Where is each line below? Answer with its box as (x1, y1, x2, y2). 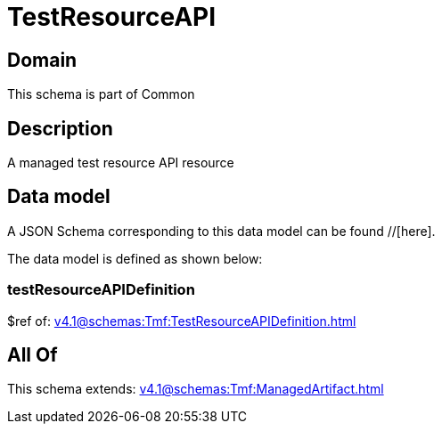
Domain (7, 48, 78, 71)
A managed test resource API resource (7, 155, 234, 171)
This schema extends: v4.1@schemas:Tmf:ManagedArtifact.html (7, 381, 384, 397)
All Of (7, 344, 58, 367)
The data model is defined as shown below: (7, 250, 263, 266)
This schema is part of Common (7, 86, 195, 102)
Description (7, 117, 113, 140)
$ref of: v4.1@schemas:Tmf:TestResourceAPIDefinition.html (7, 313, 356, 329)
